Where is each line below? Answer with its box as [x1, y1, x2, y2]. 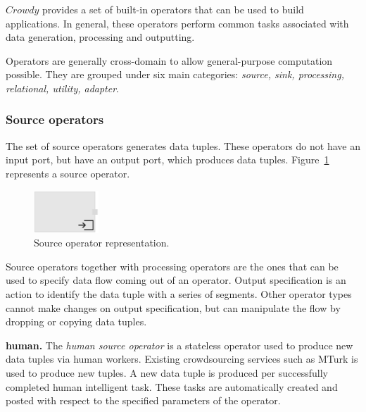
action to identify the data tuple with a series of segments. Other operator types [6, 286, 352, 301]
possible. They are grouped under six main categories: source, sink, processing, [6, 67, 344, 82]
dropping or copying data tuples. [6, 314, 147, 329]
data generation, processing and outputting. [6, 30, 195, 44]
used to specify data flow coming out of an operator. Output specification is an [6, 273, 346, 287]
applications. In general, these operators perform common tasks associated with [6, 15, 349, 30]
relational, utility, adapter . [6, 80, 120, 95]
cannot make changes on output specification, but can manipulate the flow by [6, 300, 341, 315]
